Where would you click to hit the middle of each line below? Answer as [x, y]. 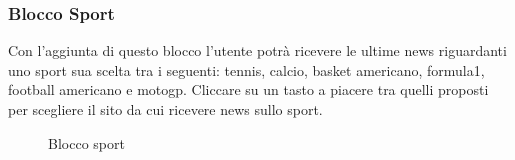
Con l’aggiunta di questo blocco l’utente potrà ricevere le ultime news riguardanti [257, 50]
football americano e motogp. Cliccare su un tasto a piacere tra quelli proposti [248, 89]
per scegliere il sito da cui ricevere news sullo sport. [165, 109]
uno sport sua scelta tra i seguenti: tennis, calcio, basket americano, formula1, [246, 69]
